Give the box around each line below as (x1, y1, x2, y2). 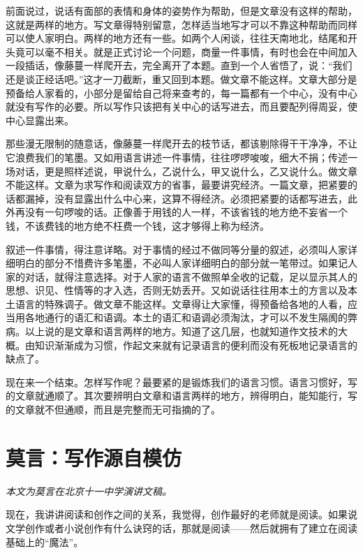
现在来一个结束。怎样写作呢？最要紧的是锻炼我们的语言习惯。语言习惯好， (6, 374, 348, 389)
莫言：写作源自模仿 (6, 443, 182, 471)
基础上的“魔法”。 (6, 534, 84, 549)
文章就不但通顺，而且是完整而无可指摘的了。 (15, 402, 221, 417)
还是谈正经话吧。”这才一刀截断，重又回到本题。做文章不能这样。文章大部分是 (6, 71, 357, 86)
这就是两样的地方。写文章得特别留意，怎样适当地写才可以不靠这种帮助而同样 (6, 17, 357, 31)
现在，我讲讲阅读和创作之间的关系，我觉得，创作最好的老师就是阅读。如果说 (6, 507, 357, 522)
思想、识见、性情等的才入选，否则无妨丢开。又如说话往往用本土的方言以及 (6, 283, 348, 297)
